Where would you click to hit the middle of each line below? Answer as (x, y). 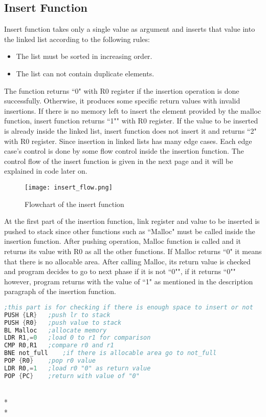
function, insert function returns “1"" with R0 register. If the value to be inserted (131, 121)
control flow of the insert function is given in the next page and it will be (119, 161)
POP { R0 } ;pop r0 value (50, 361)
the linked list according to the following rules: (77, 39)
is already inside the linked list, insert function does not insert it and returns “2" (130, 130)
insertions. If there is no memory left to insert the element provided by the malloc (133, 110)
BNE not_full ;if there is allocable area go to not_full (110, 353)
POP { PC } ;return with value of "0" (72, 376)
